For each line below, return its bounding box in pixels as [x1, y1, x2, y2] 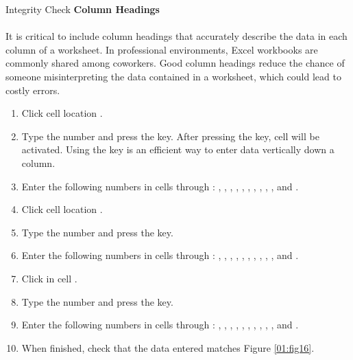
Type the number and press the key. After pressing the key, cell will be [21, 128, 319, 143]
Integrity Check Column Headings [5, 2, 160, 16]
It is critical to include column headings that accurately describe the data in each [5, 29, 348, 43]
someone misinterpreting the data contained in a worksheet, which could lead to [5, 69, 341, 83]
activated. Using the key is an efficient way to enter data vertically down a [21, 142, 334, 157]
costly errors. [5, 82, 60, 97]
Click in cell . [21, 271, 77, 285]
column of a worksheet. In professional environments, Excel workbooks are [5, 42, 318, 56]
